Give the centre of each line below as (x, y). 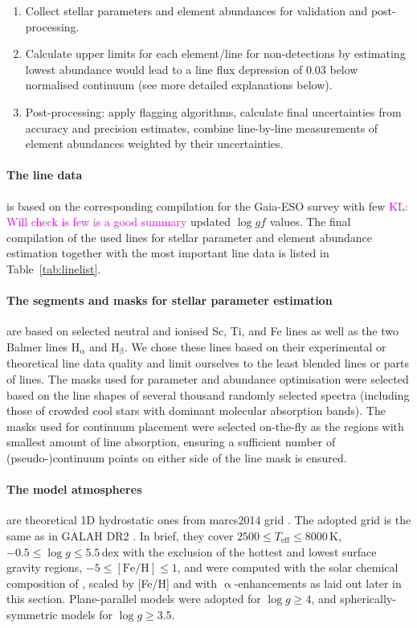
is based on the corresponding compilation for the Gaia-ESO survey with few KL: (207, 205)
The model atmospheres (74, 489)
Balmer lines (37, 346)
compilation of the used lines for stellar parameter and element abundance (189, 237)
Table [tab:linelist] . (54, 268)
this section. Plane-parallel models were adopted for (134, 599)
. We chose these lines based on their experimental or (256, 346)
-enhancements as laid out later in (318, 583)
